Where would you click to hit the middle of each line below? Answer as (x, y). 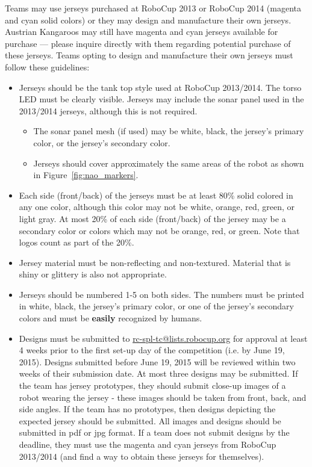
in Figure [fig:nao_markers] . (86, 175)
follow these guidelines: (47, 66)
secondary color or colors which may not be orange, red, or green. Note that (159, 230)
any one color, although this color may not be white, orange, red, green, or (157, 207)
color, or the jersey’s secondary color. (102, 142)
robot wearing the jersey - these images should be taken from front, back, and (163, 397)
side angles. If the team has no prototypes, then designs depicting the (147, 409)
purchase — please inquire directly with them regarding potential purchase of (148, 43)
